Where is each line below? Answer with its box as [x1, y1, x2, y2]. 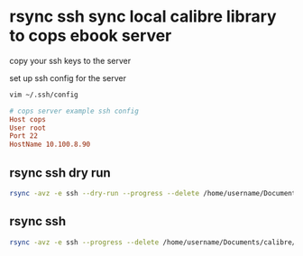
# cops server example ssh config [9, 106, 140, 115]
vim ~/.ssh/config [9, 90, 78, 99]
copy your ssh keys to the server [9, 55, 132, 66]
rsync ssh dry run [9, 165, 111, 180]
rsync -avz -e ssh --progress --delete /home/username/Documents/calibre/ [9, 237, 297, 247]
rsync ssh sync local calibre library [9, 6, 277, 27]
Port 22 [9, 132, 39, 141]
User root [9, 123, 47, 133]
